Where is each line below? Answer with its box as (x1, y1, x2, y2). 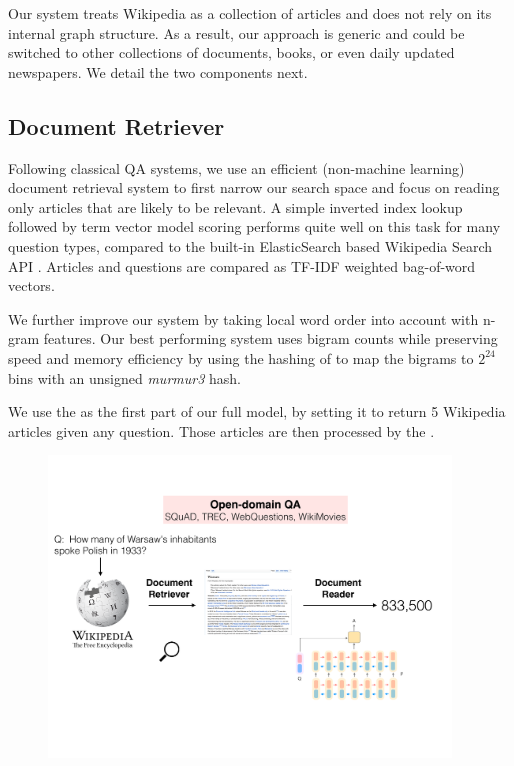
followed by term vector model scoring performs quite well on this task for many (8, 216, 501, 237)
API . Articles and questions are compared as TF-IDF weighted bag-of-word (8, 255, 476, 276)
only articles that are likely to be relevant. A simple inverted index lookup (8, 196, 463, 217)
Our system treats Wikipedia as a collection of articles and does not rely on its (8, 3, 492, 23)
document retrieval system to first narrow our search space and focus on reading (8, 177, 500, 198)
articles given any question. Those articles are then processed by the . (8, 420, 435, 441)
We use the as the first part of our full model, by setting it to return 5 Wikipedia (8, 401, 506, 422)
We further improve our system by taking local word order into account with (8, 308, 479, 329)
